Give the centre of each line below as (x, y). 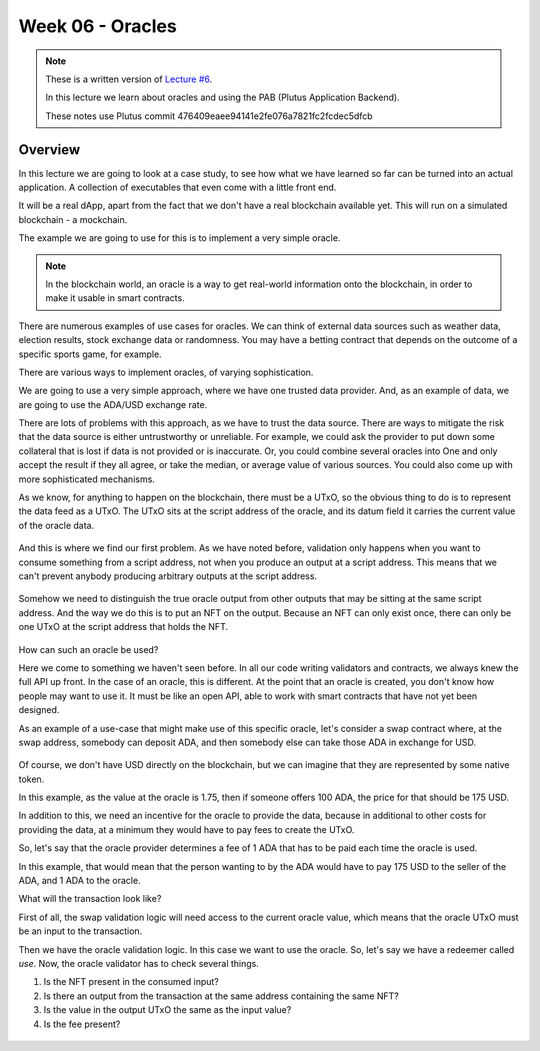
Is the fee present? (82, 1024)
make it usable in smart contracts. (115, 298)
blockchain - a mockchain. (73, 219)
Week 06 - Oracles (97, 26)
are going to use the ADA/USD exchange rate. (113, 404)
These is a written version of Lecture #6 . (129, 79)
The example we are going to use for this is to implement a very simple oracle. (179, 238)
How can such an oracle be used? (88, 649)
